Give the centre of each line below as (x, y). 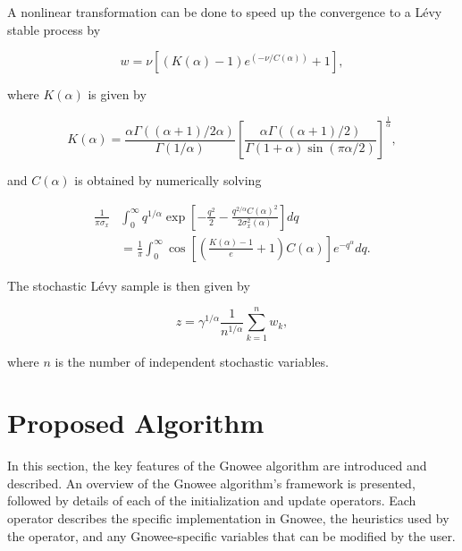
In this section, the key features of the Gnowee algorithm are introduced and (217, 466)
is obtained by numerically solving (168, 180)
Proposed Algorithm (136, 423)
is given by (117, 94)
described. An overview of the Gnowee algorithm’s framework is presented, (211, 483)
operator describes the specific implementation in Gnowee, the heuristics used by (228, 518)
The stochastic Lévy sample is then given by (129, 285)
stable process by (54, 29)
